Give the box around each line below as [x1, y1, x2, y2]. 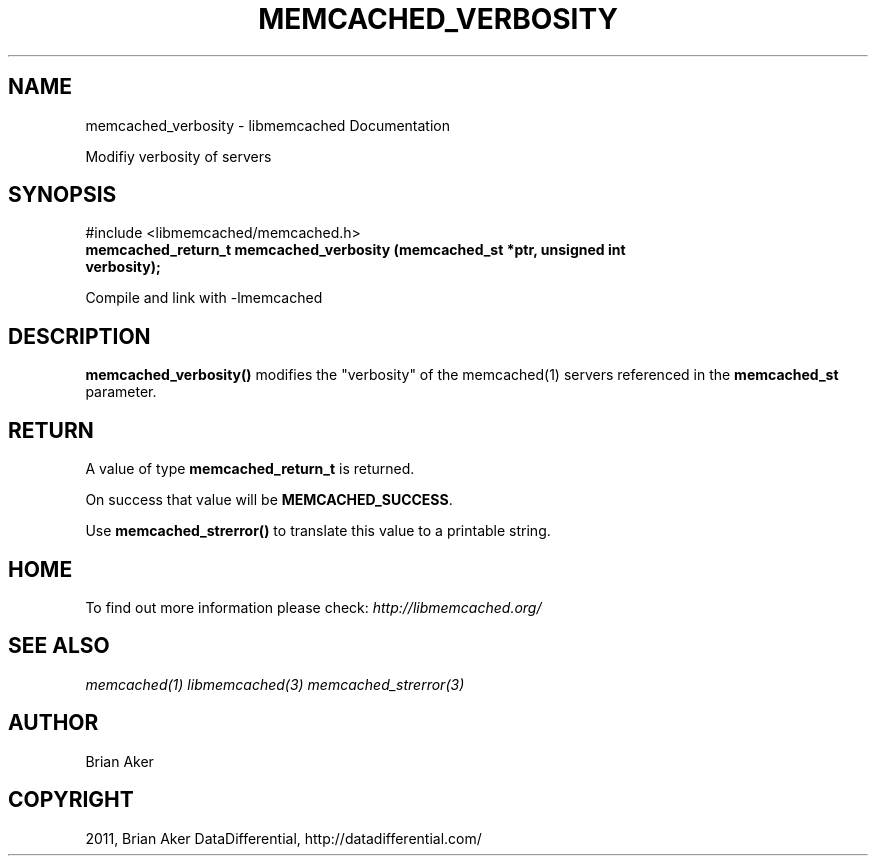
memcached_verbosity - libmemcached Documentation [85, 116, 450, 134]
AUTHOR [8, 710, 99, 736]
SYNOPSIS [8, 182, 117, 208]
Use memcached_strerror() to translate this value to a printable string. [85, 522, 551, 540]
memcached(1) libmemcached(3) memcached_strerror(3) [85, 675, 465, 693]
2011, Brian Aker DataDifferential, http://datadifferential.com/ [85, 829, 482, 847]
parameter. [85, 383, 157, 401]
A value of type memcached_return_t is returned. [85, 460, 415, 478]
